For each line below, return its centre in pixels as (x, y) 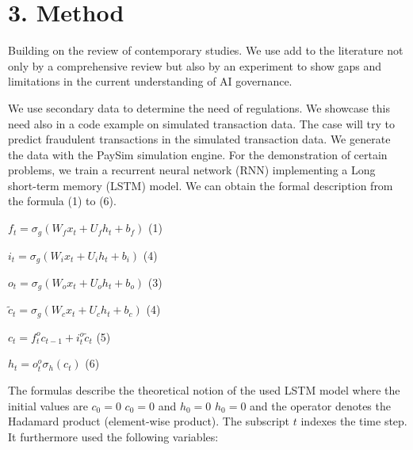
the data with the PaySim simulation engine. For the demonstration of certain (198, 154)
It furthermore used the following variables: (113, 436)
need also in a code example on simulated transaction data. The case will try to (202, 123)
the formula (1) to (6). (62, 201)
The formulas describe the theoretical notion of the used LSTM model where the (204, 390)
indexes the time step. (354, 421)
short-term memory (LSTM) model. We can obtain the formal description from (201, 185)
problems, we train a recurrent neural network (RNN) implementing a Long (192, 170)
